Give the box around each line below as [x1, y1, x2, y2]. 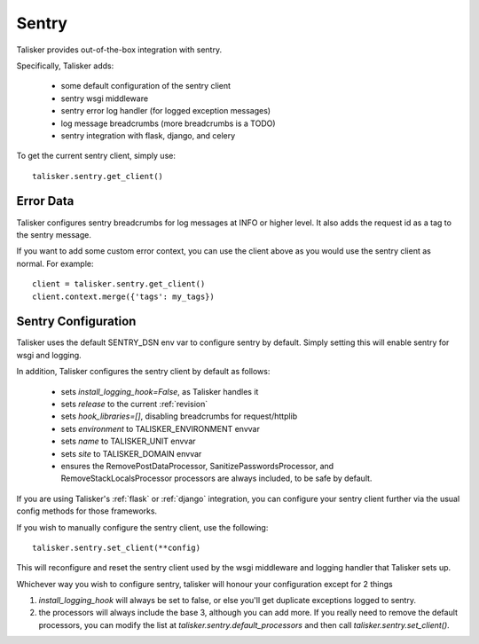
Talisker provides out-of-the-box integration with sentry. [16, 44, 222, 55]
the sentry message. [16, 229, 92, 240]
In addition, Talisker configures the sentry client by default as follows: [16, 366, 271, 377]
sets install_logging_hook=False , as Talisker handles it [60, 386, 259, 397]
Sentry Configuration [16, 314, 137, 329]
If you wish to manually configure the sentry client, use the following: [16, 522, 269, 532]
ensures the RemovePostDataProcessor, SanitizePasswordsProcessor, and [60, 460, 334, 471]
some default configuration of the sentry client [60, 81, 231, 91]
